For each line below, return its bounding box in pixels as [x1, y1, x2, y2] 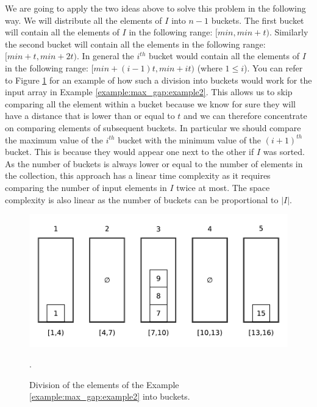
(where [197, 61, 223, 74]
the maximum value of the [5, 133, 103, 146]
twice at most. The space [176, 181, 270, 193]
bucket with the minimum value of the [118, 133, 262, 146]
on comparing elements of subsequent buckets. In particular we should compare [5, 121, 301, 134]
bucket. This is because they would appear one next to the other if [5, 145, 254, 158]
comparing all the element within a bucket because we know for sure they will [5, 97, 296, 110]
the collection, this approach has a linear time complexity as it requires [5, 169, 271, 182]
